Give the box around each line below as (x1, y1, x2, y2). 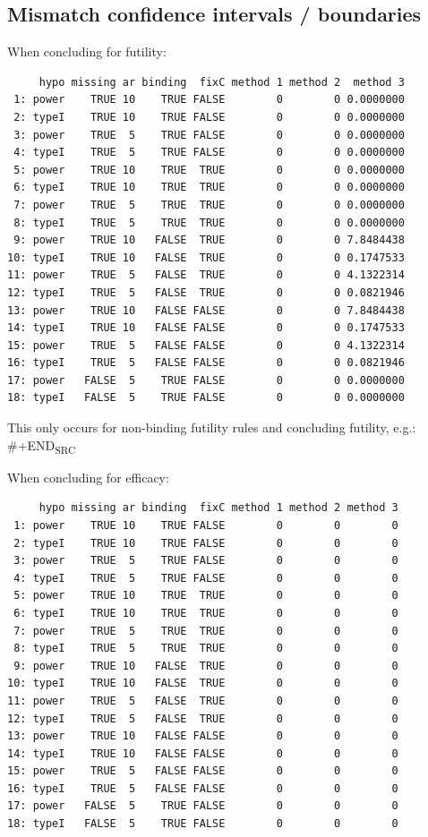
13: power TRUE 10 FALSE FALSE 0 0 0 (7, 730, 398, 743)
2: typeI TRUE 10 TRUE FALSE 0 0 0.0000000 (13, 110, 405, 124)
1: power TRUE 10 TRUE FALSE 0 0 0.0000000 (13, 93, 405, 107)
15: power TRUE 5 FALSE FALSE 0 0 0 (7, 764, 398, 778)
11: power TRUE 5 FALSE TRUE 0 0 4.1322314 (7, 269, 405, 282)
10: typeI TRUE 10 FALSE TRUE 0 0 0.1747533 (7, 251, 405, 264)
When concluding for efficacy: (7, 467, 169, 486)
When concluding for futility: (7, 42, 167, 61)
